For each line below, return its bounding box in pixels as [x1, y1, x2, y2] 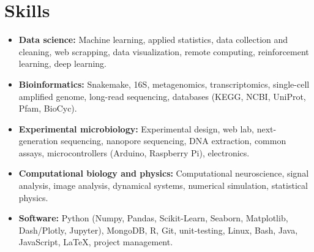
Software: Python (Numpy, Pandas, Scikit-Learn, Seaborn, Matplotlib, [18, 212, 288, 224]
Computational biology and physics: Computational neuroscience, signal [18, 167, 309, 180]
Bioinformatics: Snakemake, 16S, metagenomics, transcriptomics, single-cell [18, 77, 310, 90]
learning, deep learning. [18, 57, 107, 70]
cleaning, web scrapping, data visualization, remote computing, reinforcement [18, 45, 309, 58]
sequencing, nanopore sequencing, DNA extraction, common [61, 134, 286, 147]
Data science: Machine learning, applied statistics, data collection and [18, 33, 288, 46]
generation [18, 134, 58, 147]
